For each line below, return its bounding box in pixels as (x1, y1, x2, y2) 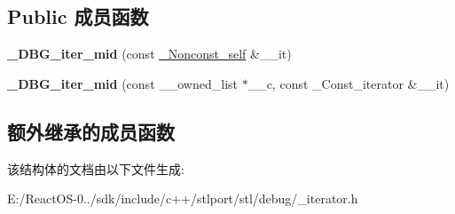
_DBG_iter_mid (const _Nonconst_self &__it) (7, 44, 292, 63)
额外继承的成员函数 (7, 117, 175, 145)
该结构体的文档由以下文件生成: (7, 159, 184, 178)
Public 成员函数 (7, 3, 149, 30)
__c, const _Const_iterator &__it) (247, 74, 450, 92)
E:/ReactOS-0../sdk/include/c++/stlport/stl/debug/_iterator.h (7, 189, 358, 208)
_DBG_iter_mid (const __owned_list (7, 74, 238, 92)
